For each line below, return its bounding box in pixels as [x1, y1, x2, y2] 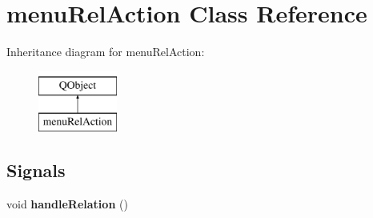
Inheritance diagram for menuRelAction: [6, 43, 205, 60]
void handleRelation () [6, 196, 128, 212]
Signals [6, 158, 66, 183]
